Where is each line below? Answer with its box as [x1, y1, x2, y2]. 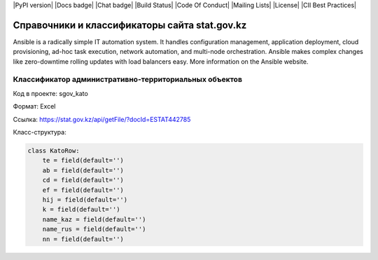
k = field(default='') [42, 205, 120, 214]
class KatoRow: [27, 146, 80, 154]
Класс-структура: [13, 128, 66, 136]
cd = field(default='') [42, 176, 124, 184]
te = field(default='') [42, 156, 124, 165]
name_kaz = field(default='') [42, 215, 146, 224]
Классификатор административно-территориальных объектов [13, 74, 243, 84]
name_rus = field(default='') [42, 225, 146, 233]
